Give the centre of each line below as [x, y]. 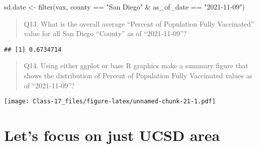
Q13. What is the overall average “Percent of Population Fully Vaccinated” [139, 23]
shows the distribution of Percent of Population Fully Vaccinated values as [138, 76]
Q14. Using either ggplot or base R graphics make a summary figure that [136, 65]
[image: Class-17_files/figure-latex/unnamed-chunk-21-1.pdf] [110, 102]
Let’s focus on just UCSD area [112, 135]
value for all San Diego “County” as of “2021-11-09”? [105, 33]
